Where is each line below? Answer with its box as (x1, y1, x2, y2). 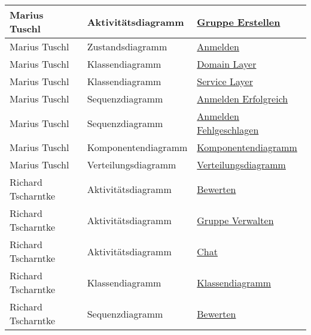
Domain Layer (197, 57, 257, 71)
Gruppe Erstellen (197, 14, 280, 29)
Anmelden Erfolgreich (197, 92, 288, 105)
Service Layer (197, 74, 253, 88)
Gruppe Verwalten (197, 213, 274, 227)
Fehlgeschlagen (197, 123, 259, 137)
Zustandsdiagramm (87, 40, 167, 53)
